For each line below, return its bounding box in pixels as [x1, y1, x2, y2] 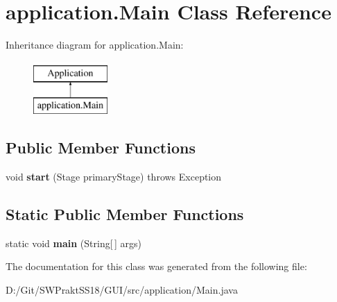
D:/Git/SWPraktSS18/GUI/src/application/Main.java [6, 283, 238, 297]
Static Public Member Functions [6, 203, 244, 225]
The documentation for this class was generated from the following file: [6, 259, 307, 274]
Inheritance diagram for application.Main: [6, 37, 184, 52]
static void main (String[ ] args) [6, 235, 141, 250]
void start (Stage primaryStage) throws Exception [6, 169, 222, 184]
